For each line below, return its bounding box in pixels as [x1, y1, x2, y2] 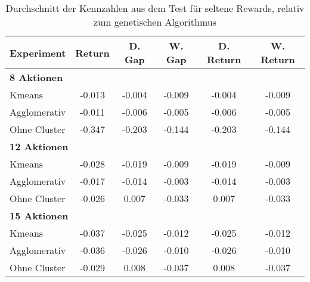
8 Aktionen [10, 70, 63, 84]
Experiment [10, 45, 66, 60]
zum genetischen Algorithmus [94, 15, 216, 29]
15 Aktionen [10, 209, 69, 222]
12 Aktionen [10, 140, 69, 153]
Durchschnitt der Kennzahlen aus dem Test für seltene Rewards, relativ [5, 1, 305, 15]
